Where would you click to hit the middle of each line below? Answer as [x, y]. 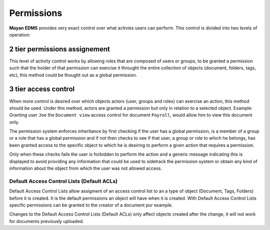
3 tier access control [42, 89]
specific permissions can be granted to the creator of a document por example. [91, 205]
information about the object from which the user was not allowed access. [86, 168]
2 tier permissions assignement [59, 49]
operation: [20, 34]
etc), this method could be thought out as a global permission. [73, 75]
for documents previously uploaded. [47, 221]
